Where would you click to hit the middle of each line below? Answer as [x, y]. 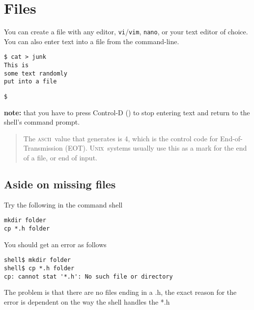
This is [16, 65]
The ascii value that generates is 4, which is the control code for [121, 138]
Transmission [43, 148]
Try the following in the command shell [63, 204]
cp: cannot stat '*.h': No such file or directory [88, 276]
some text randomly [36, 73]
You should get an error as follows [55, 244]
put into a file [30, 82]
